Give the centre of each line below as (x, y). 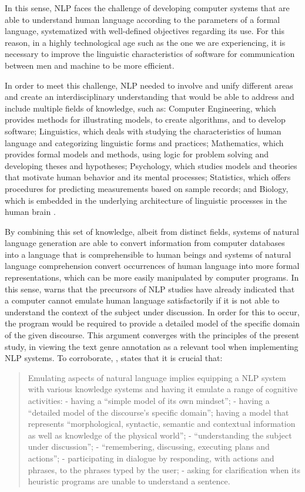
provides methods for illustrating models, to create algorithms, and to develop (145, 119)
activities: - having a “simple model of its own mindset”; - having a (149, 400)
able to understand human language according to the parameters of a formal (143, 19)
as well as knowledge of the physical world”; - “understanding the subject (160, 435)
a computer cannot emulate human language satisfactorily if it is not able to (142, 300)
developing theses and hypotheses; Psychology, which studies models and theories (151, 165)
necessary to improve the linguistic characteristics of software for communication (150, 54)
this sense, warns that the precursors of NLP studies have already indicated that (150, 289)
